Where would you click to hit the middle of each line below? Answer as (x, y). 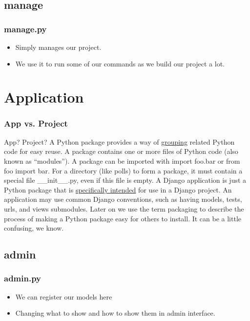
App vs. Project (36, 123)
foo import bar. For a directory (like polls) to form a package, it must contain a (123, 170)
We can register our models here (64, 296)
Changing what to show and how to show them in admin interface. (115, 313)
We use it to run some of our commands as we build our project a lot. (120, 63)
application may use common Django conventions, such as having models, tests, (123, 199)
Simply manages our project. (58, 47)
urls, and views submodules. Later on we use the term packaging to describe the (124, 208)
